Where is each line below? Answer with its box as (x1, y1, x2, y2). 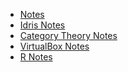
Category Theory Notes (19, 30, 118, 41)
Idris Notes (19, 19, 66, 31)
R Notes (19, 51, 53, 63)
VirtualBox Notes (19, 40, 90, 52)
